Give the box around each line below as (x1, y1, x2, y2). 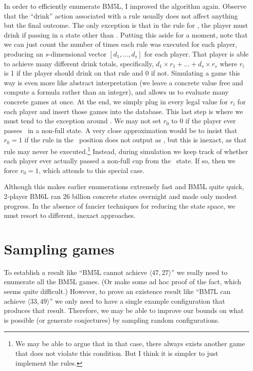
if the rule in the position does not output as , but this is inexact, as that (24, 135, 247, 145)
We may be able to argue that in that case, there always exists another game (15, 338, 245, 349)
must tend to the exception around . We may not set (4, 116, 161, 126)
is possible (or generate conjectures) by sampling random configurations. (4, 314, 220, 325)
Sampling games (4, 238, 114, 258)
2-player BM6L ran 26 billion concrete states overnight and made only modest (4, 191, 237, 201)
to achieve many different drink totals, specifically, (4, 58, 154, 68)
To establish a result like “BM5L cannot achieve (4, 267, 147, 277)
